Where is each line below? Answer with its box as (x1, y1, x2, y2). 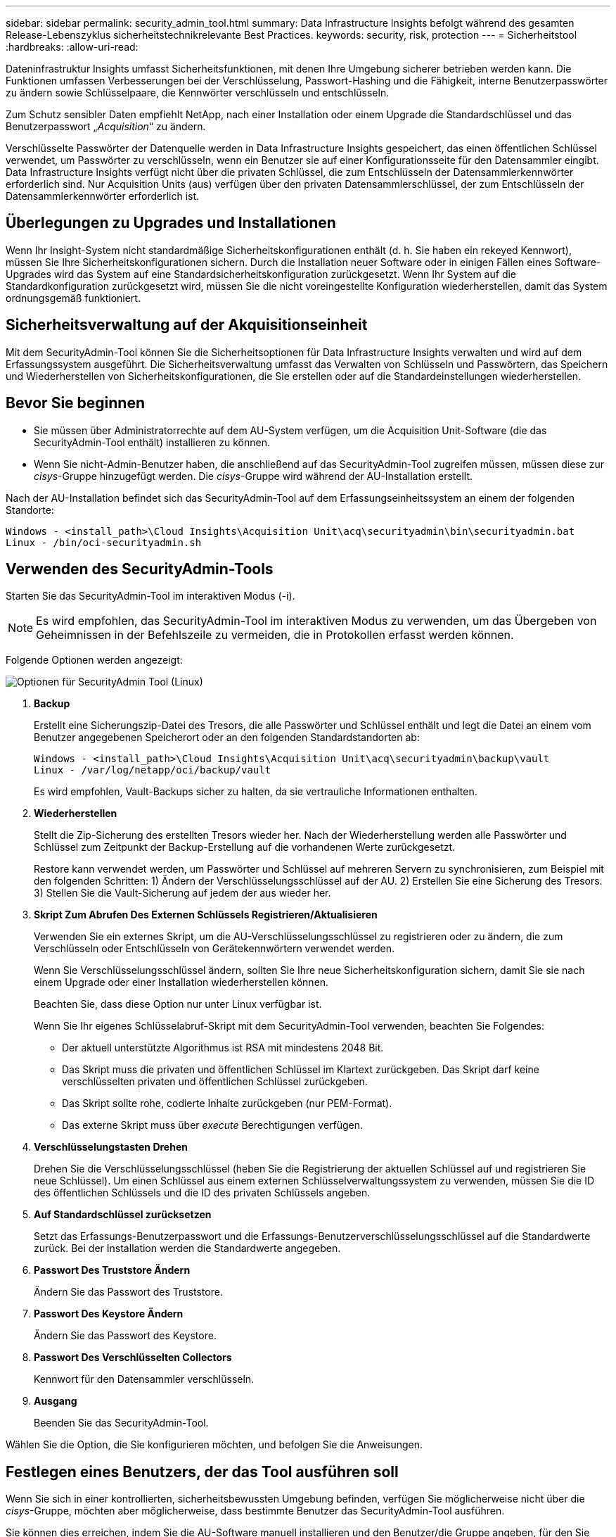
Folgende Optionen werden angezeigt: (6, 654, 183, 666)
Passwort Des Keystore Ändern (34, 1308, 184, 1320)
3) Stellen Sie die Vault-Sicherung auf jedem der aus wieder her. (34, 887, 331, 899)
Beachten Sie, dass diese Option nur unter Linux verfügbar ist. (34, 998, 322, 1011)
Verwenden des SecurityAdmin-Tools (6, 559, 274, 578)
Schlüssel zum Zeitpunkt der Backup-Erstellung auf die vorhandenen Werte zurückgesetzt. (34, 841, 456, 854)
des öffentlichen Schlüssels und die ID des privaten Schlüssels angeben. (34, 1187, 371, 1199)
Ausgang (34, 1395, 77, 1408)
